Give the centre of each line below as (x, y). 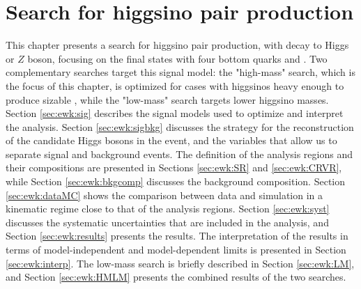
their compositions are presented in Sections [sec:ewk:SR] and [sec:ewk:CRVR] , (174, 167)
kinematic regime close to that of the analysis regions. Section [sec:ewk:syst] (168, 209)
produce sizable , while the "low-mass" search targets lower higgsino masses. (167, 99)
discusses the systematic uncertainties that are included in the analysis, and (167, 222)
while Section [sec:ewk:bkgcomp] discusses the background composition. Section (176, 181)
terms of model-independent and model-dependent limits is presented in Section (176, 250)
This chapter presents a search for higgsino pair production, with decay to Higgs (177, 45)
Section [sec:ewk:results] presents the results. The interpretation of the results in (177, 236)
